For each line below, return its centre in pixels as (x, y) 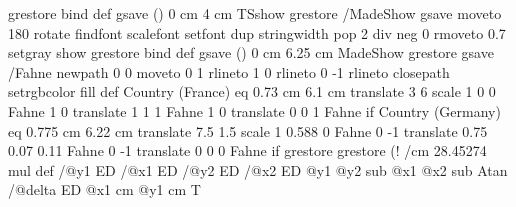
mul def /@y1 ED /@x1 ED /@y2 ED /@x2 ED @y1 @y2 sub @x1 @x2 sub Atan (258, 169)
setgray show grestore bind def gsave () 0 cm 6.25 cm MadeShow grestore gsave (251, 52)
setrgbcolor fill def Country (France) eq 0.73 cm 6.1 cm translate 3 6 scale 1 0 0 (252, 91)
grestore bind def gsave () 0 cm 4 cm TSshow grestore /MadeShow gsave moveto (255, 13)
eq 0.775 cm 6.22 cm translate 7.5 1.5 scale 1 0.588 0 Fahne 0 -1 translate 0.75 (248, 130)
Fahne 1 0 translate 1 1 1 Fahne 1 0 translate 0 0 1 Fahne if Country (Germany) (254, 110)
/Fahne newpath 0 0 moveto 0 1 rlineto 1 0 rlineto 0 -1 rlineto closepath (229, 71)
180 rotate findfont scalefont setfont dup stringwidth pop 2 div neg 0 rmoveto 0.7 (257, 32)
